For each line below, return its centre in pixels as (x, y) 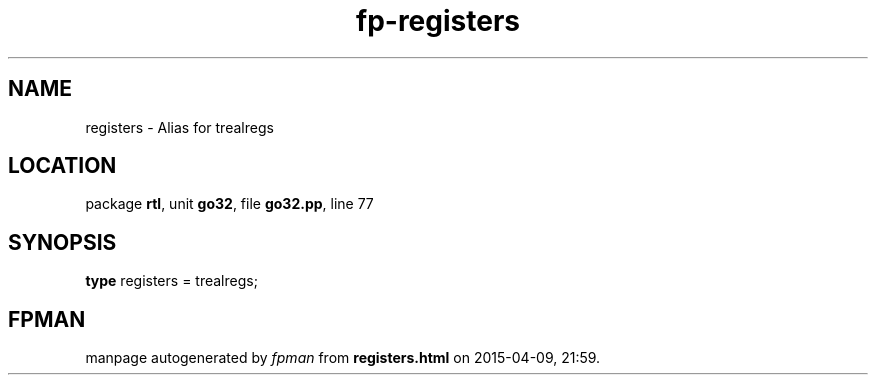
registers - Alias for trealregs (179, 127)
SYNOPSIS (62, 242)
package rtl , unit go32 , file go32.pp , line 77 (229, 204)
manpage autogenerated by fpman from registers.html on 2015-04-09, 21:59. (343, 358)
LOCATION (62, 166)
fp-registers (438, 21)
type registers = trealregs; (171, 281)
